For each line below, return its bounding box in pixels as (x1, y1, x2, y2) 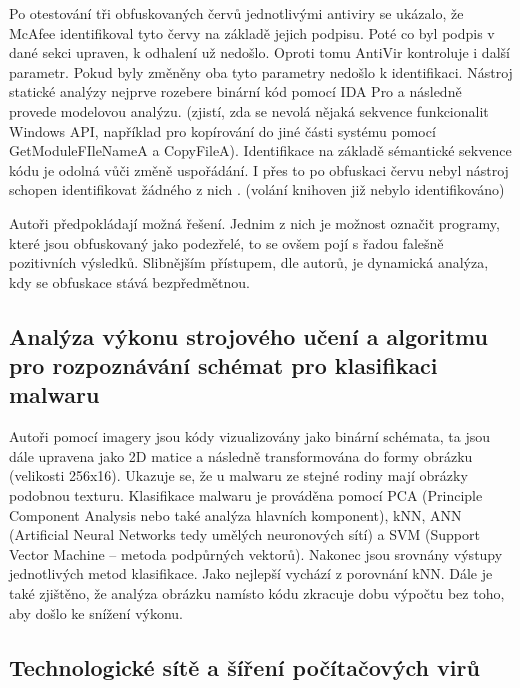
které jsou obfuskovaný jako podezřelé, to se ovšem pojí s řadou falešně (9, 232, 444, 253)
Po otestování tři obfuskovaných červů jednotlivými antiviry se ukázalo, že (9, 3, 464, 23)
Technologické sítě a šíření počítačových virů (9, 651, 480, 682)
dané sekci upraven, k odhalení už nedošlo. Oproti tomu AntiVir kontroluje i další (9, 42, 510, 63)
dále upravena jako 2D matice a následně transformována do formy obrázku (9, 445, 473, 466)
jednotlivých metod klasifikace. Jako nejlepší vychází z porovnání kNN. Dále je (9, 563, 493, 584)
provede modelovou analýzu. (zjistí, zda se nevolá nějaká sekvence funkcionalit (9, 100, 489, 121)
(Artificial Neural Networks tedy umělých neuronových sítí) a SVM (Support (9, 524, 480, 545)
